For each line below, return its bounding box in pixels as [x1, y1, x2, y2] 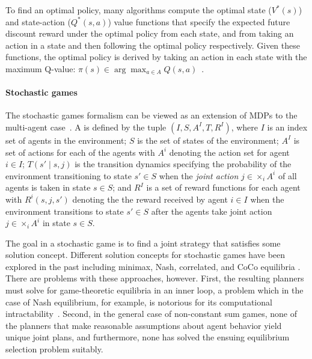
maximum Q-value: [5, 62, 76, 75]
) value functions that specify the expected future [108, 15, 290, 28]
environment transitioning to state [5, 169, 132, 182]
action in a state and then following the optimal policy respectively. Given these [5, 38, 300, 51]
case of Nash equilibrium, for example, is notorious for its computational [5, 295, 272, 308]
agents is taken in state [5, 181, 91, 194]
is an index [267, 120, 308, 133]
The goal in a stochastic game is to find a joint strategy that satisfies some [5, 236, 281, 249]
